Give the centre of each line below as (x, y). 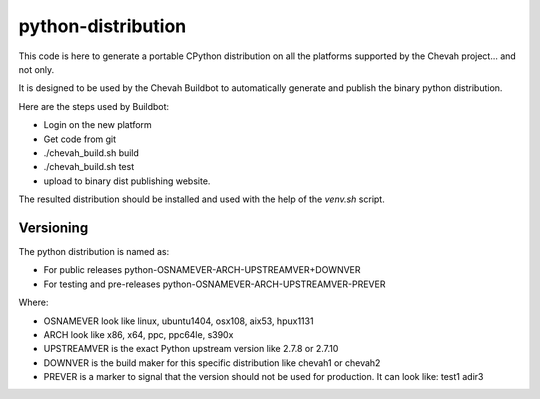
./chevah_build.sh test (89, 167)
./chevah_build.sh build (91, 152)
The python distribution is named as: (94, 251)
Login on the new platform (97, 125)
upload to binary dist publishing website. (127, 181)
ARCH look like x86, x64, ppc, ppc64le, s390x (138, 334)
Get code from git (80, 139)
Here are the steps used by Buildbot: (94, 106)
